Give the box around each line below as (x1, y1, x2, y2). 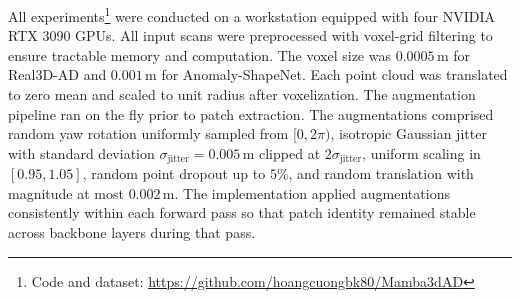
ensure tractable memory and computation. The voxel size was (8, 44, 391, 65)
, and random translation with (288, 163, 474, 184)
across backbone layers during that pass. (8, 222, 256, 243)
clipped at (259, 142, 321, 163)
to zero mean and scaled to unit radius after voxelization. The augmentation (8, 84, 476, 105)
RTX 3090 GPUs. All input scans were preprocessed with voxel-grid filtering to (8, 25, 493, 46)
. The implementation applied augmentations (174, 182, 450, 203)
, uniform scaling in (362, 142, 481, 163)
